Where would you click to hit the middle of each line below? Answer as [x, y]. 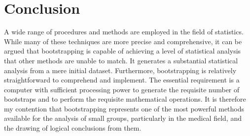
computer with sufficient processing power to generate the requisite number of [122, 89]
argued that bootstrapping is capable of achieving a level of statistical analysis [123, 51]
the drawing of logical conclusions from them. [73, 128]
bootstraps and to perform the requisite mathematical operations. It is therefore [125, 99]
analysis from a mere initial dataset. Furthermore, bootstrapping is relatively [120, 70]
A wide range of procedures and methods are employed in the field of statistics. [124, 32]
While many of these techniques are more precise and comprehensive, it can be [123, 41]
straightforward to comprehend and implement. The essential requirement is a [122, 80]
